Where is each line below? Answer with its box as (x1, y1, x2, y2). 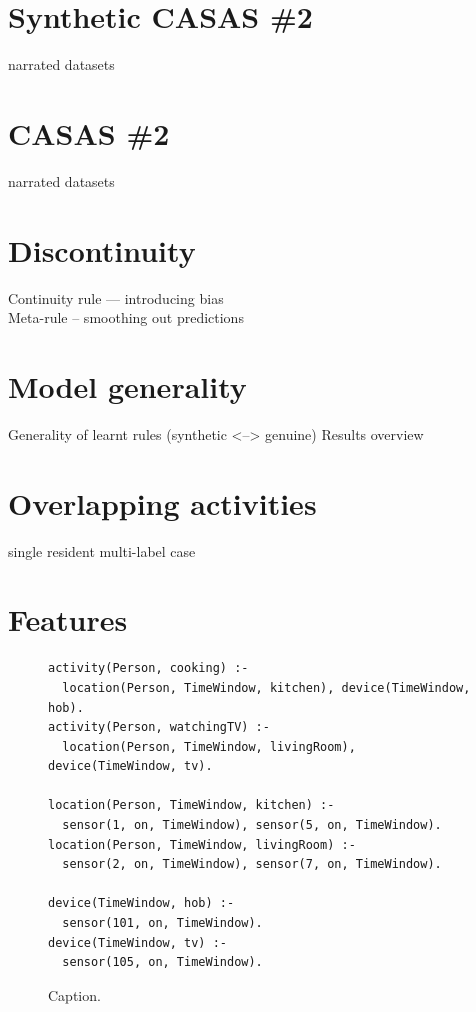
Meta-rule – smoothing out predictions (8, 307, 244, 328)
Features (8, 599, 128, 640)
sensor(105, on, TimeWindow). (62, 955, 263, 970)
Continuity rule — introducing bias (8, 287, 224, 308)
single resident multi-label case (8, 540, 196, 561)
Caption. (48, 984, 101, 1005)
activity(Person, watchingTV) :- (48, 720, 270, 735)
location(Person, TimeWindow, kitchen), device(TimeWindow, (62, 680, 471, 695)
